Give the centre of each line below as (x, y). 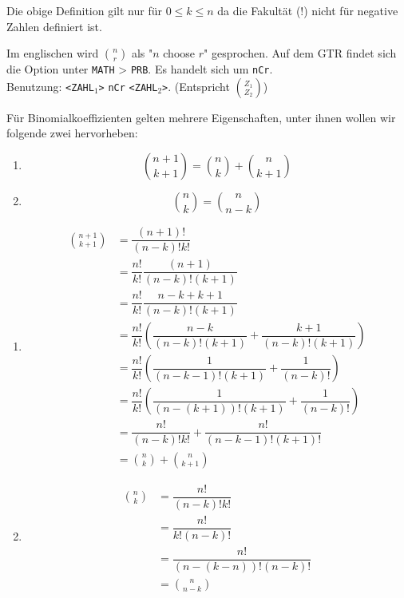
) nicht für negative (351, 10)
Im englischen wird (53, 53)
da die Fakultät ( (259, 10)
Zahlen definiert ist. (54, 26)
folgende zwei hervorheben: (72, 133)
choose (179, 53)
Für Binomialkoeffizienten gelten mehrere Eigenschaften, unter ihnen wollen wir (201, 117)
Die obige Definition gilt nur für (84, 10)
